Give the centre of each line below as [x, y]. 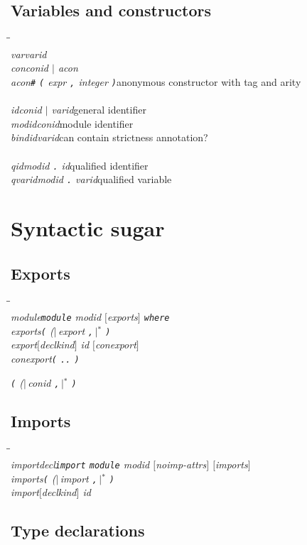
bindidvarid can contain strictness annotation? [109, 137]
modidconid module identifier [72, 123]
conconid [29, 68]
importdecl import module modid [80, 464]
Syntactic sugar [88, 228]
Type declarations [78, 530]
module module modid [56, 317]
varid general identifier [99, 110]
